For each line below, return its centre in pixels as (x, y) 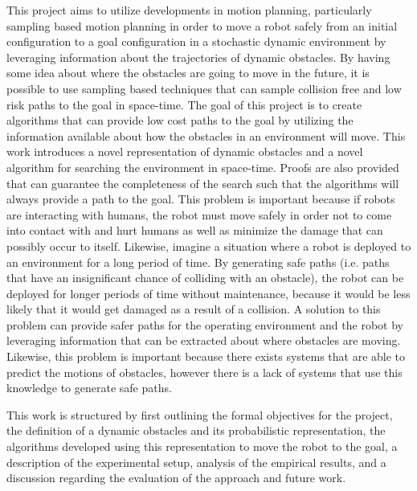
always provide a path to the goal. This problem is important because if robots (201, 199)
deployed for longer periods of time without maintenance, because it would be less (208, 293)
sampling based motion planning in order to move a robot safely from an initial (202, 25)
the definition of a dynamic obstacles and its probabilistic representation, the (196, 430)
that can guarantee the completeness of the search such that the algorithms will (203, 183)
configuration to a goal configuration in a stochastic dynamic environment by (196, 41)
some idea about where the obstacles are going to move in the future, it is (188, 73)
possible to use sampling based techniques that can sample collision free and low (204, 88)
